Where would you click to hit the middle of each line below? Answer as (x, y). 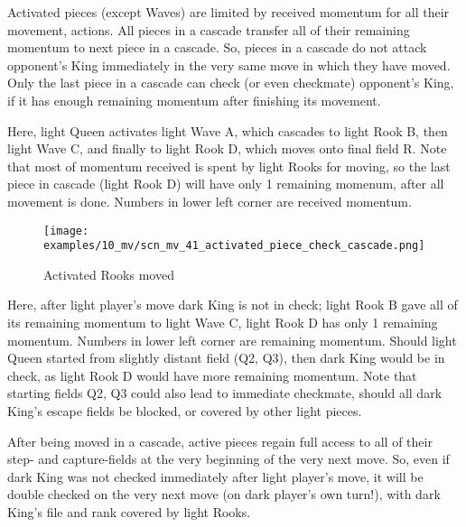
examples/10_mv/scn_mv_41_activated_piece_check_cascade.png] (234, 246)
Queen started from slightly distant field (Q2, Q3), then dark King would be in (226, 358)
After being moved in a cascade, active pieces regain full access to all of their (220, 441)
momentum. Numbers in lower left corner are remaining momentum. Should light (232, 340)
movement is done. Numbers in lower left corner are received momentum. (210, 201)
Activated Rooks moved (109, 274)
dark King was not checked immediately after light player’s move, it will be (215, 476)
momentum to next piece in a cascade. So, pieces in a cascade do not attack (217, 47)
